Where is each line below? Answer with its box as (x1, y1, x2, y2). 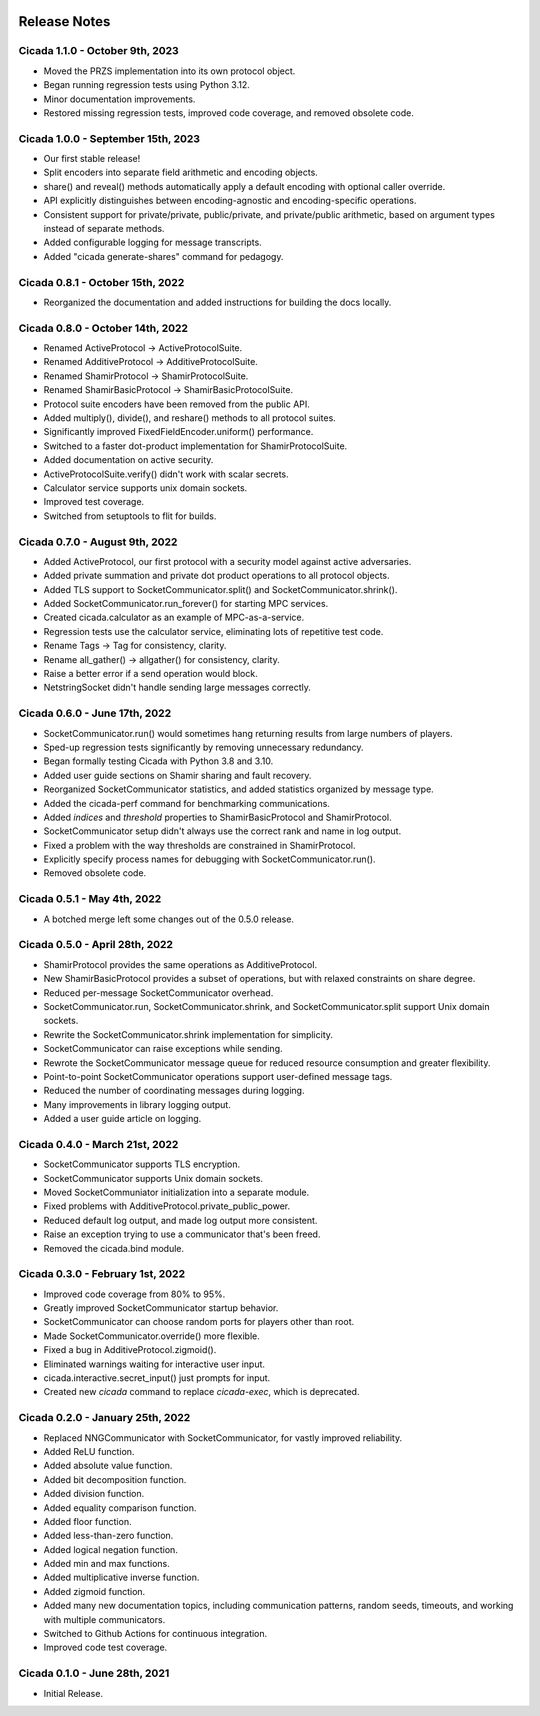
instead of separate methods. (43, 223, 165, 235)
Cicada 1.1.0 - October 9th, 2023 (18, 44, 179, 58)
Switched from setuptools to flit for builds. (43, 510, 217, 522)
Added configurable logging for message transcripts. (43, 236, 262, 249)
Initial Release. (43, 1687, 104, 1699)
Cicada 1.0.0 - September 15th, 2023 (18, 131, 200, 145)
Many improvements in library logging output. (43, 1098, 232, 1110)
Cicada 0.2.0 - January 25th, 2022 (18, 1411, 191, 1425)
